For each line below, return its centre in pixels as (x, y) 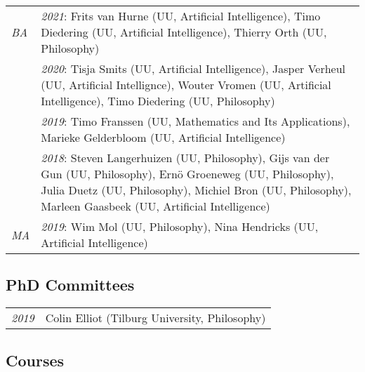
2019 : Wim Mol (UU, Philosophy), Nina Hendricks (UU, (180, 226)
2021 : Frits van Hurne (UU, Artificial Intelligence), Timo (181, 16)
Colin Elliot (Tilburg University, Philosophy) (155, 318)
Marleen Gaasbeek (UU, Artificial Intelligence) (155, 206)
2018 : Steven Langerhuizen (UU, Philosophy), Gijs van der (185, 158)
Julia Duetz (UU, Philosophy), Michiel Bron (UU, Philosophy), (196, 190)
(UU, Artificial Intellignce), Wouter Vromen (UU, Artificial (186, 85)
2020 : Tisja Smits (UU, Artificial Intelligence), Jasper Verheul (193, 68)
